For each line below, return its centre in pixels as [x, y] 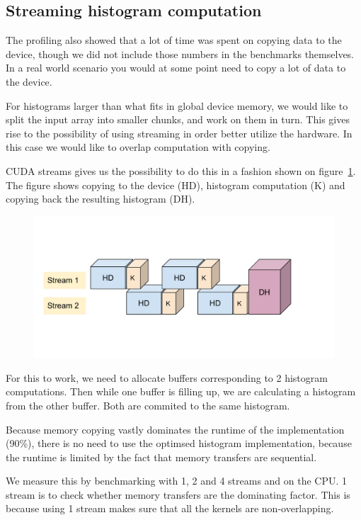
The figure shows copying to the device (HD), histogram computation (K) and [176, 185]
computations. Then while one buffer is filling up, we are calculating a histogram [181, 391]
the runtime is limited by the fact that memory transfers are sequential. [161, 457]
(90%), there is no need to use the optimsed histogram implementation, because [179, 443]
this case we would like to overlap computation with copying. [138, 147]
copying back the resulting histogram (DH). [101, 199]
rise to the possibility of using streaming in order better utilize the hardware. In [179, 133]
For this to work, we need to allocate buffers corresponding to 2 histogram [167, 377]
